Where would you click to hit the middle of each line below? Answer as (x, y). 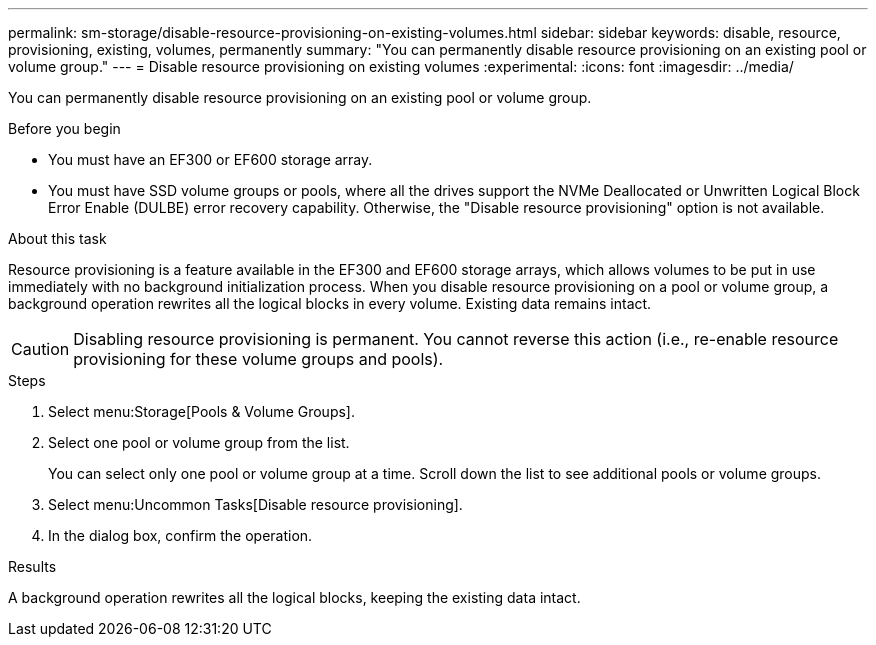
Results (32, 566)
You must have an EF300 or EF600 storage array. (210, 159)
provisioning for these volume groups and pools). (258, 359)
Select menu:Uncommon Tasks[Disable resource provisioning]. (255, 504)
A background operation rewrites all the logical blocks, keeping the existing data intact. (294, 597)
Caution (40, 349)
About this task (57, 238)
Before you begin (64, 128)
